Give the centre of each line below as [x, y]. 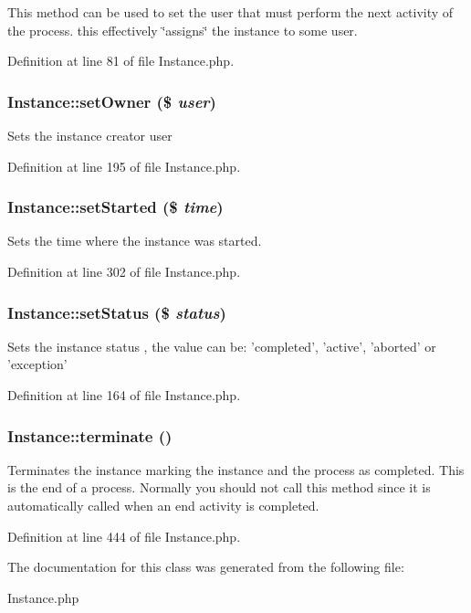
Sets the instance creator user [90, 135]
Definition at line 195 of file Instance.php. [124, 166]
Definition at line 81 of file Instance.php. [121, 61]
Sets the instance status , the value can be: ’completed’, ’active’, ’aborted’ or [222, 346]
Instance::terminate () [90, 435]
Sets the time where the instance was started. [135, 241]
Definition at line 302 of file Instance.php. [124, 271]
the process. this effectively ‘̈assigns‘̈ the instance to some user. [183, 30]
